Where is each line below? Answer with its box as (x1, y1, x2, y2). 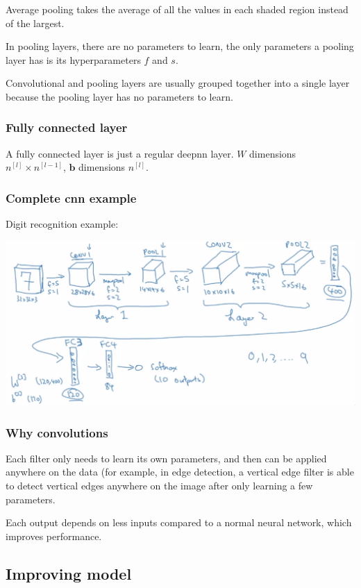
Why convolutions (6, 423, 108, 441)
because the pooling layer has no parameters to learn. (6, 89, 233, 103)
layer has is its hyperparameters (6, 52, 141, 67)
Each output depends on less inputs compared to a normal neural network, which (6, 515, 352, 530)
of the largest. (6, 15, 65, 30)
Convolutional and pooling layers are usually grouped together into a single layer (6, 76, 350, 90)
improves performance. (6, 528, 102, 543)
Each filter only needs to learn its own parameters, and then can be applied (6, 451, 327, 465)
